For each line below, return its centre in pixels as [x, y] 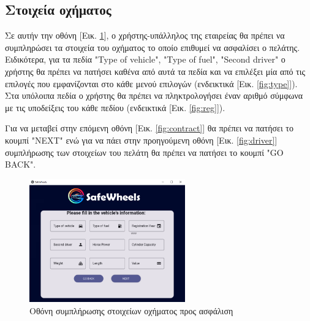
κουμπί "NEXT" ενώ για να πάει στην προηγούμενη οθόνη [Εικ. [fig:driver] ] [141, 140]
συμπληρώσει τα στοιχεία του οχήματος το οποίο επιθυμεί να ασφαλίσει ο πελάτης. [153, 47]
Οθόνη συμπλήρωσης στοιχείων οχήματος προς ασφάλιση [131, 310]
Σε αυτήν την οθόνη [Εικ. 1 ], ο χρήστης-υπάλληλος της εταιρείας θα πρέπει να [145, 35]
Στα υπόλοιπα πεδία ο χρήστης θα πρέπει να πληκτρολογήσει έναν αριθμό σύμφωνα [154, 95]
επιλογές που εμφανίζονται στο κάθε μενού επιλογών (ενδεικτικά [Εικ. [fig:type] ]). [151, 83]
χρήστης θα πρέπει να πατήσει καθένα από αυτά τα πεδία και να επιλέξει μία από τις [155, 71]
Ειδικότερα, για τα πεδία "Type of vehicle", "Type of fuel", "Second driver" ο [145, 59]
